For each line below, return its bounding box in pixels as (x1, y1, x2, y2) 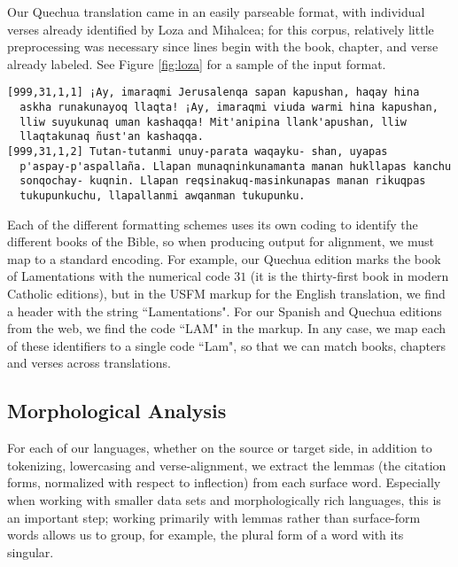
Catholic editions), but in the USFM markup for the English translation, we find (7, 284, 446, 302)
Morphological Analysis (7, 397, 227, 424)
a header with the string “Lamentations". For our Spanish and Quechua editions (7, 301, 442, 320)
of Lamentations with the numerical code (7, 267, 230, 285)
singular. (7, 542, 54, 561)
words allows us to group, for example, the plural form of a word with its (7, 525, 404, 544)
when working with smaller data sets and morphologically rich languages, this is (7, 490, 441, 509)
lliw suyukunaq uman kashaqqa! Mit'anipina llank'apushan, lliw (19, 115, 408, 128)
